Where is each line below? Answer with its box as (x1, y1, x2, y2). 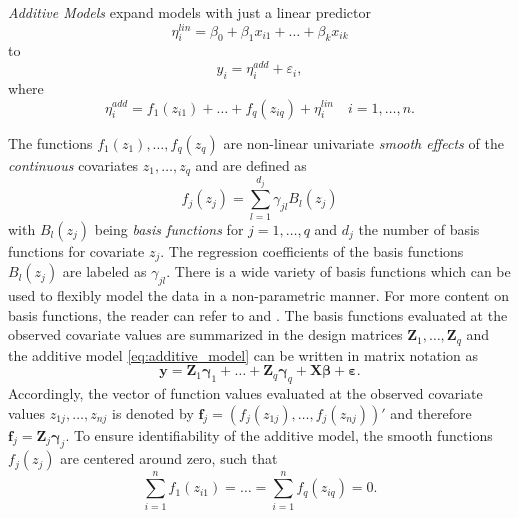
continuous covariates (8, 154, 139, 175)
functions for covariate (8, 240, 145, 261)
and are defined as (195, 154, 307, 175)
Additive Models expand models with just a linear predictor (8, 2, 371, 22)
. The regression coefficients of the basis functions (160, 240, 464, 261)
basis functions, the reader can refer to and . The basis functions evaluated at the (8, 304, 508, 325)
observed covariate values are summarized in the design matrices (8, 324, 403, 345)
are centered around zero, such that (60, 448, 278, 469)
